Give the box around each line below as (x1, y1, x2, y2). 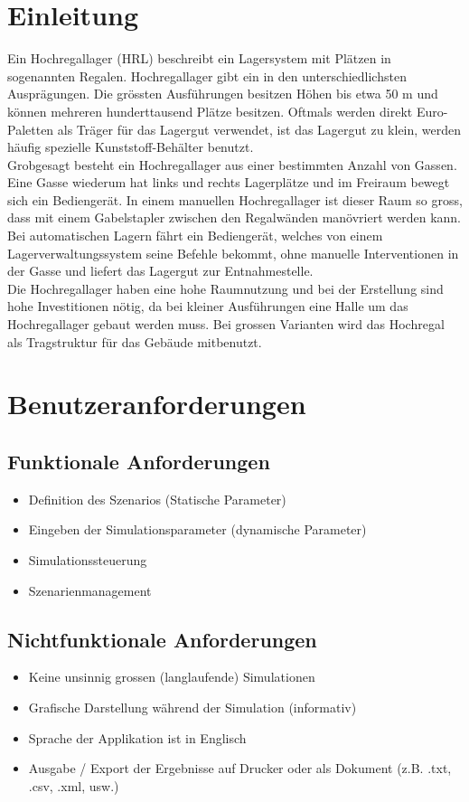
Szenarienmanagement (28, 580, 152, 599)
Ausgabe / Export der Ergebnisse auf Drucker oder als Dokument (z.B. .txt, (28, 759, 452, 778)
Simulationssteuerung (28, 550, 147, 569)
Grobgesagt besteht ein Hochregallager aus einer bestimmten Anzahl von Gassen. (7, 155, 457, 174)
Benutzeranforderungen (7, 385, 306, 422)
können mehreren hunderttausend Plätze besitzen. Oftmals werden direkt (7, 101, 413, 120)
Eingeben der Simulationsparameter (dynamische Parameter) (28, 520, 367, 539)
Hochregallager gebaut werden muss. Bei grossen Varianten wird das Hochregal (7, 315, 445, 334)
